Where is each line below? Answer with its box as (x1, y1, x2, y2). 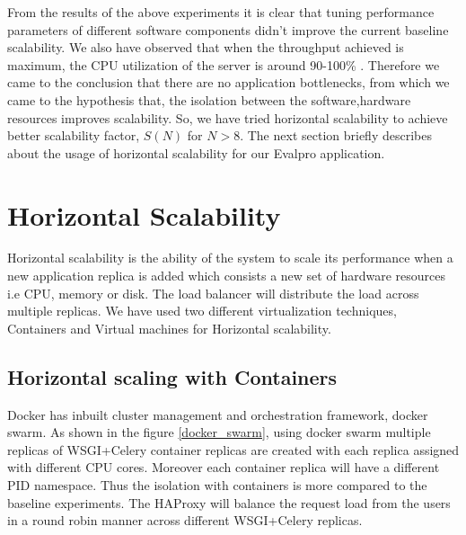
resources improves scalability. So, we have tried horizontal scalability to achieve (7, 108, 448, 127)
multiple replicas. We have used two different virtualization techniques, (7, 301, 397, 320)
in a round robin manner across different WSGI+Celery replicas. (7, 511, 363, 530)
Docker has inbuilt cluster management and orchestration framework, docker (7, 405, 428, 424)
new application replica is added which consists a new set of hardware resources (7, 266, 445, 285)
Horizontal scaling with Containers (7, 362, 338, 390)
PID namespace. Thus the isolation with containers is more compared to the (7, 476, 427, 495)
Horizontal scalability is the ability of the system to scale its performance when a (7, 248, 453, 267)
